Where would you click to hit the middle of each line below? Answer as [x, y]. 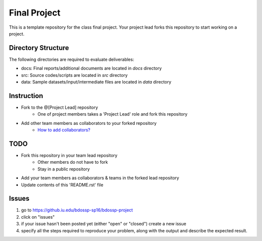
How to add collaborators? [64, 130]
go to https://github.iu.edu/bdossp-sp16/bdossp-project [77, 210]
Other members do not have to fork [73, 162]
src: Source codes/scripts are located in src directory [74, 75]
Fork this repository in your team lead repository [69, 155]
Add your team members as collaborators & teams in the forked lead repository [100, 178]
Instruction [26, 95]
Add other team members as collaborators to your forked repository [89, 123]
